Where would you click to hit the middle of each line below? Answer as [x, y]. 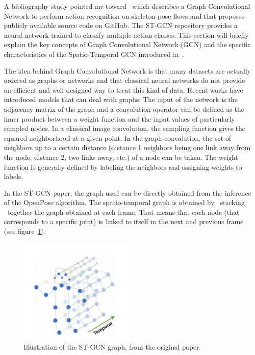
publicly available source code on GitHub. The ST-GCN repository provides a [121, 25]
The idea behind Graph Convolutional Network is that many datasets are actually [127, 70]
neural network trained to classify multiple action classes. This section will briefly [126, 35]
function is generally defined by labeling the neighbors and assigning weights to [123, 166]
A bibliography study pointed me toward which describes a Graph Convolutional [127, 6]
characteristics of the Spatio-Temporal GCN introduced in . [94, 54]
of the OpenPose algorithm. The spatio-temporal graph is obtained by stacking [124, 202]
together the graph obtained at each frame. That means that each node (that [123, 212]
